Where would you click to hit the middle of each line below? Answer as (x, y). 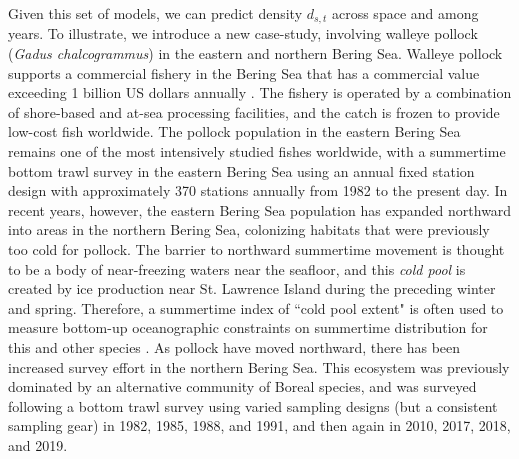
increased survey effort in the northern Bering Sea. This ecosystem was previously (259, 366)
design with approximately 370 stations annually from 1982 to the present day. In (258, 190)
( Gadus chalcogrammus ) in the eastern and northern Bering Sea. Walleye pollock (255, 53)
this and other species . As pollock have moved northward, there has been (234, 346)
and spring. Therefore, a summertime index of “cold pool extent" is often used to (256, 307)
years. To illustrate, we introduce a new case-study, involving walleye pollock (243, 33)
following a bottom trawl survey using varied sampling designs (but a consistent (253, 405)
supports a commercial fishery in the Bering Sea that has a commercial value (244, 72)
